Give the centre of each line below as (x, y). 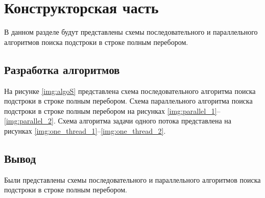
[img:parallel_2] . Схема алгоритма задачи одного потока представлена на (118, 121)
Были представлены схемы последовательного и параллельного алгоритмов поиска (132, 179)
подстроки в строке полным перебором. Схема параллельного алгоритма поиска (128, 101)
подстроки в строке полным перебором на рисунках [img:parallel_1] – (112, 110)
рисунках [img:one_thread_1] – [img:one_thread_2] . (85, 130)
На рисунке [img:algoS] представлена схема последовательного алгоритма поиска (130, 91)
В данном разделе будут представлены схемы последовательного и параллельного (131, 32)
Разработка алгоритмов (62, 69)
